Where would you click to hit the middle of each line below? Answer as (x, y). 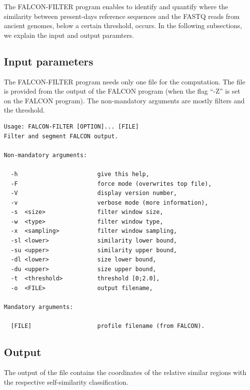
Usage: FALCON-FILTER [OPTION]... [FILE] (72, 126)
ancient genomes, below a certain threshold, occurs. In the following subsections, (123, 25)
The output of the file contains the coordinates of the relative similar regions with (125, 372)
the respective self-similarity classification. (66, 382)
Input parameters (49, 61)
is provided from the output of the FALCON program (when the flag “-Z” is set (122, 91)
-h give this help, (80, 174)
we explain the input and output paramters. (69, 35)
